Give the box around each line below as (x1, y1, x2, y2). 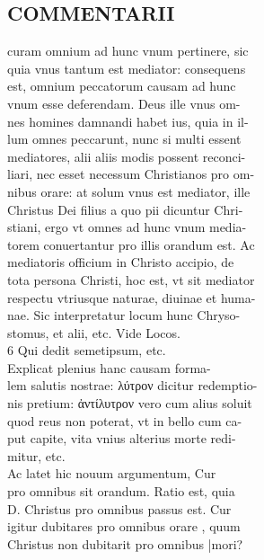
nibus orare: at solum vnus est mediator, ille (7, 182, 251, 200)
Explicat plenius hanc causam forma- (7, 358, 211, 377)
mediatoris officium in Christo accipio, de (7, 253, 234, 271)
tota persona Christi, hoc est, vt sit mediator (7, 270, 255, 289)
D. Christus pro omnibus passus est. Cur (7, 499, 232, 518)
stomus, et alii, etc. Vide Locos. (7, 323, 180, 342)
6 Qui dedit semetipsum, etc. (7, 341, 166, 360)
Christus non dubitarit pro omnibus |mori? (7, 534, 243, 553)
